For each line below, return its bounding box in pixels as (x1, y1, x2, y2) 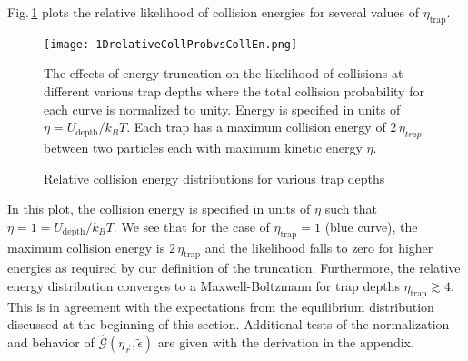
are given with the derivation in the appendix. (157, 333, 414, 352)
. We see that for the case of (113, 216, 270, 236)
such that (324, 199, 377, 218)
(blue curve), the (324, 216, 418, 236)
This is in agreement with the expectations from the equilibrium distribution (7, 296, 434, 316)
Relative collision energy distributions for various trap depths (44, 168, 385, 187)
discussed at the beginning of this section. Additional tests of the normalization (7, 315, 450, 334)
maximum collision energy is (7, 237, 165, 256)
